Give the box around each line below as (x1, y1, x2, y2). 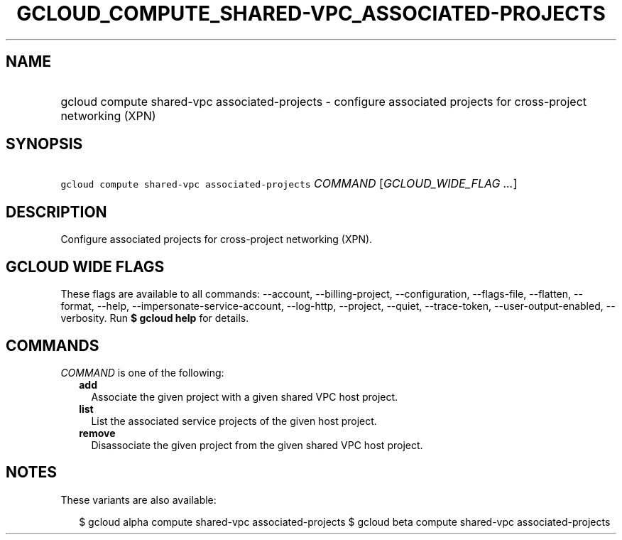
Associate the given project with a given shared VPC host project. (91, 390, 398, 403)
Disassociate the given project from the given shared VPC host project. (91, 438, 423, 451)
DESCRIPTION (6, 202, 107, 221)
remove (79, 426, 116, 439)
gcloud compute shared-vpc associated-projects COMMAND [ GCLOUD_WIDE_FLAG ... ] (60, 176, 518, 191)
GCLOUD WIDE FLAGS (6, 257, 165, 276)
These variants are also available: (60, 493, 217, 506)
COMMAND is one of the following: (60, 366, 224, 379)
